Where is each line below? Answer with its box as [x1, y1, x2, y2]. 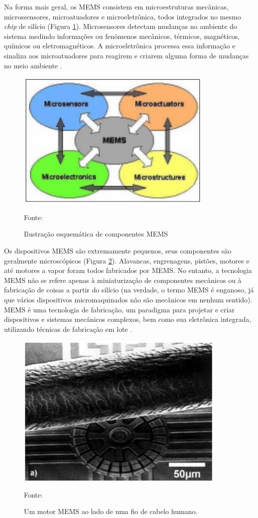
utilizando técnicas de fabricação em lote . [4, 323, 132, 334]
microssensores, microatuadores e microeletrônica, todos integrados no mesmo [4, 11, 241, 21]
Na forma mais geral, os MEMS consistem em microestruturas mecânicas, [4, 1, 229, 11]
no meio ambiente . [4, 60, 62, 70]
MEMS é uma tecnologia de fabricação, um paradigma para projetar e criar [4, 304, 235, 314]
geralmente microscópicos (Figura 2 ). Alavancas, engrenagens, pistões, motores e [4, 255, 250, 265]
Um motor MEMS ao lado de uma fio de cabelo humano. [24, 506, 198, 517]
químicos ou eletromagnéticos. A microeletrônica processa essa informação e [4, 40, 236, 51]
